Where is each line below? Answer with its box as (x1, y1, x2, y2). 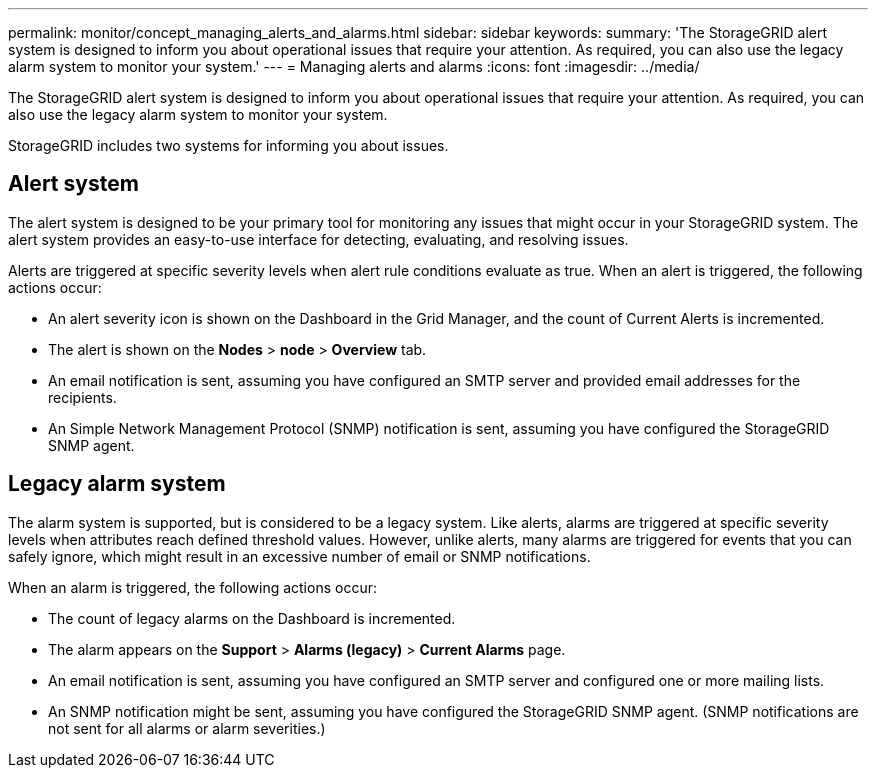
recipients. (48, 388, 117, 406)
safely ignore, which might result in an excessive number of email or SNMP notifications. (8, 547, 591, 565)
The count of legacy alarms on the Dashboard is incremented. (48, 609, 456, 627)
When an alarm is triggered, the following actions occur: (8, 578, 377, 596)
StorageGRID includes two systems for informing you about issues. (8, 137, 449, 154)
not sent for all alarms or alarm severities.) (48, 719, 326, 737)
